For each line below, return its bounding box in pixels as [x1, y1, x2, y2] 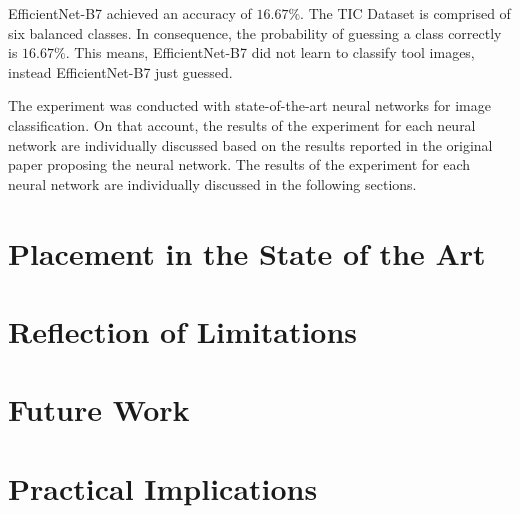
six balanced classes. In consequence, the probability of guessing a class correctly [8, 22, 502, 43]
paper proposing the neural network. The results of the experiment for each [8, 154, 471, 175]
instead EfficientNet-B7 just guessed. [8, 61, 233, 82]
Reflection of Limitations [8, 310, 358, 351]
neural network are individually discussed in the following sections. [8, 173, 417, 194]
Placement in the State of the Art [8, 232, 486, 273]
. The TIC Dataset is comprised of [300, 3, 511, 23]
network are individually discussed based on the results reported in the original [8, 134, 493, 155]
